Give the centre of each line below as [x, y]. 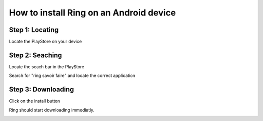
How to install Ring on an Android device [93, 13]
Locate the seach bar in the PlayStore [47, 67]
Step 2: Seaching [36, 55]
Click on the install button [35, 101]
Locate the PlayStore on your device [46, 42]
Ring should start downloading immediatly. [52, 110]
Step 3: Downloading [41, 90]
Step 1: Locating [34, 30]
